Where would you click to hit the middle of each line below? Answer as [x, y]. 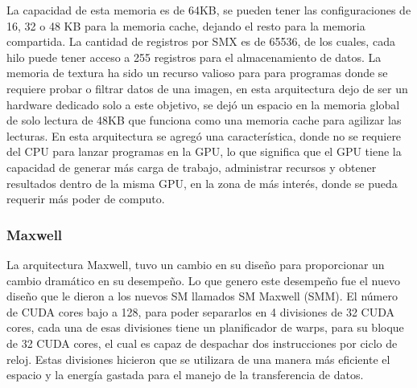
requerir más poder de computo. [86, 199]
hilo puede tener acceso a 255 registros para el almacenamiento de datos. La [194, 57]
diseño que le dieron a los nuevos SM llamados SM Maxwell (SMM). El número [202, 296]
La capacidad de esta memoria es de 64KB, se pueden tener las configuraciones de [209, 10]
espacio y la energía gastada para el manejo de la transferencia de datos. [185, 375]
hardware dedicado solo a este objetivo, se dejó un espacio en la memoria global [203, 104]
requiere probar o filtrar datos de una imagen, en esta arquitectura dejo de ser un [207, 88]
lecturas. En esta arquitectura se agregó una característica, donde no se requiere [204, 135]
